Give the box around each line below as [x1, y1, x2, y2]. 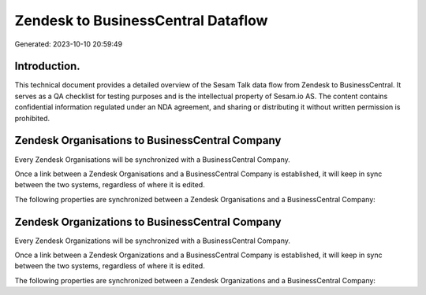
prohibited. [14, 113, 50, 123]
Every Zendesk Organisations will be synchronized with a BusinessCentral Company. [14, 154, 291, 164]
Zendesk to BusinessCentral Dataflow [14, 12, 268, 29]
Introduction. [14, 60, 80, 73]
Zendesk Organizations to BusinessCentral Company [14, 215, 282, 228]
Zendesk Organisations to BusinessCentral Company [14, 134, 282, 147]
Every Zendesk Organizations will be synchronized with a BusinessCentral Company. [14, 236, 291, 245]
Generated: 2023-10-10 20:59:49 [14, 39, 122, 49]
